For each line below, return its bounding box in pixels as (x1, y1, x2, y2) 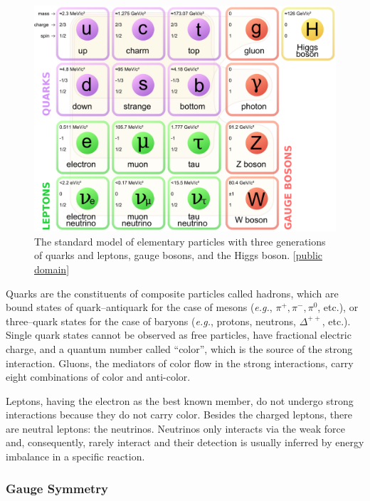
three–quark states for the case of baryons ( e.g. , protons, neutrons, (6, 313, 296, 328)
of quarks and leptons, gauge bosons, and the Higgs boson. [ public (34, 248, 322, 263)
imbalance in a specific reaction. (6, 449, 145, 464)
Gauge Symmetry (6, 479, 109, 497)
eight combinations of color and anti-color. (6, 369, 191, 384)
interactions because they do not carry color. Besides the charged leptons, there (6, 407, 352, 422)
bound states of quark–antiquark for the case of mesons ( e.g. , (6, 300, 273, 315)
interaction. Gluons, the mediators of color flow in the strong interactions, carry (6, 355, 354, 370)
